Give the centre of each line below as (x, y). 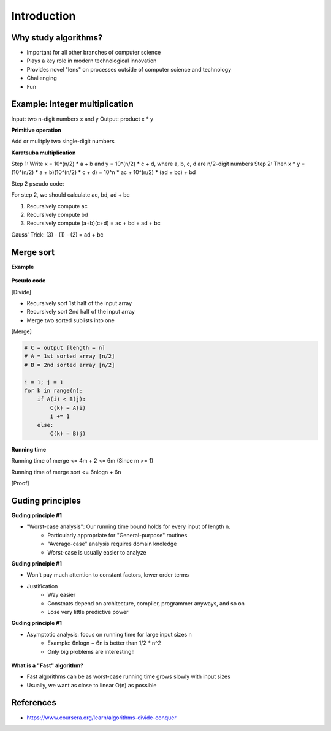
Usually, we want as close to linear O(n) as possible (92, 685)
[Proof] (21, 483)
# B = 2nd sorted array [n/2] (70, 365)
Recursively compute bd (57, 215)
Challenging (42, 78)
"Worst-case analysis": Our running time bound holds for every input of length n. (129, 526)
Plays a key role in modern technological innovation (92, 61)
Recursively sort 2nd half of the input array (81, 312)
